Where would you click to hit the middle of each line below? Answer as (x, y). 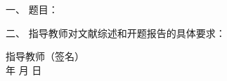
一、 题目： (32, 9)
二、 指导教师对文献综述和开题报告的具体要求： (116, 32)
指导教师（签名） (45, 56)
